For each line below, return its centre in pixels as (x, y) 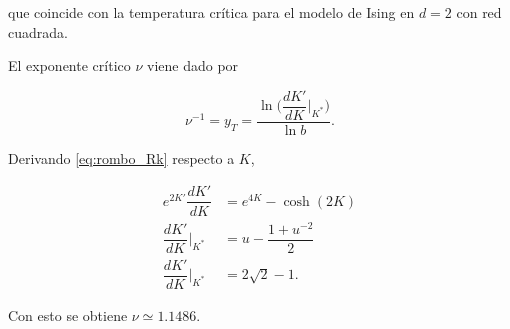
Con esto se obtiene (68, 314)
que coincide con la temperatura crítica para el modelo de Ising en (211, 12)
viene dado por (192, 65)
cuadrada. (38, 31)
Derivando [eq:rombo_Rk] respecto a (121, 157)
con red (479, 12)
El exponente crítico (69, 65)
